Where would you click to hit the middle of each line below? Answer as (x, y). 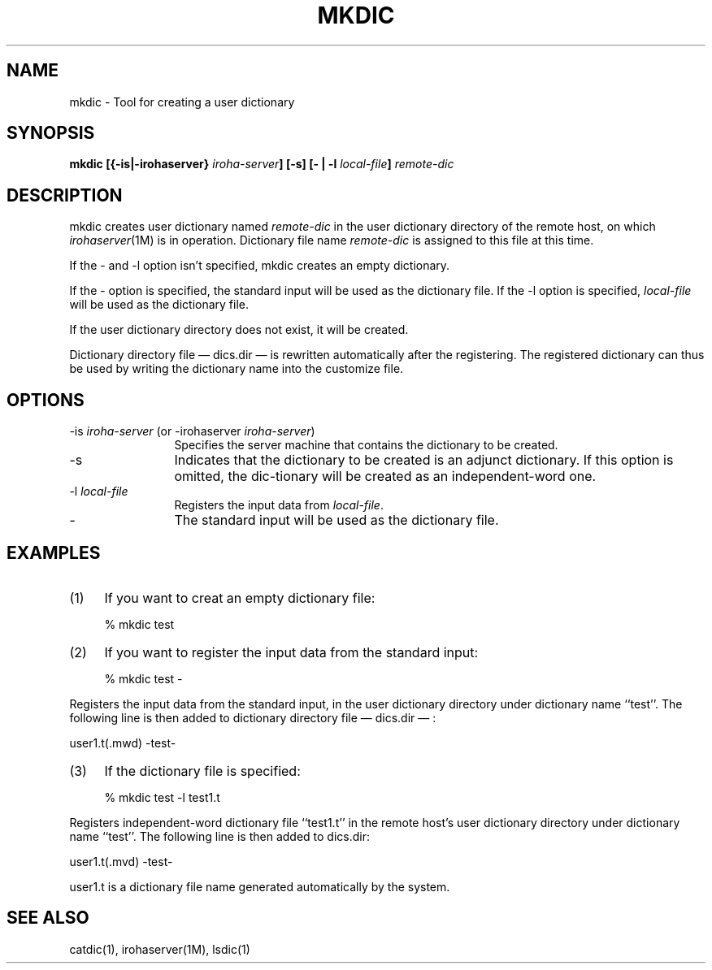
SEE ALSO (48, 918)
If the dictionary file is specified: (202, 771)
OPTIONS (46, 400)
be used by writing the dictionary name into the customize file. (237, 369)
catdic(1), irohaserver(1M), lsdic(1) (160, 949)
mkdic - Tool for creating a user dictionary (182, 102)
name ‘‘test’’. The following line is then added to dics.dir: (219, 836)
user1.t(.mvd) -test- (121, 861)
